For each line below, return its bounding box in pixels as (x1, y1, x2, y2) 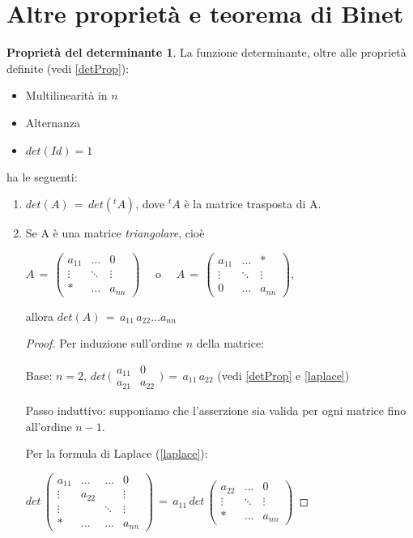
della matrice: (196, 335, 265, 352)
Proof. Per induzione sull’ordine (25, 335, 183, 352)
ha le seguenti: (6, 168, 78, 185)
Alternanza (25, 113, 81, 130)
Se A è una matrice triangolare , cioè (25, 224, 205, 241)
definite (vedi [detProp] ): (6, 59, 130, 76)
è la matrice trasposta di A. (184, 195, 321, 212)
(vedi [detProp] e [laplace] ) (217, 366, 350, 383)
